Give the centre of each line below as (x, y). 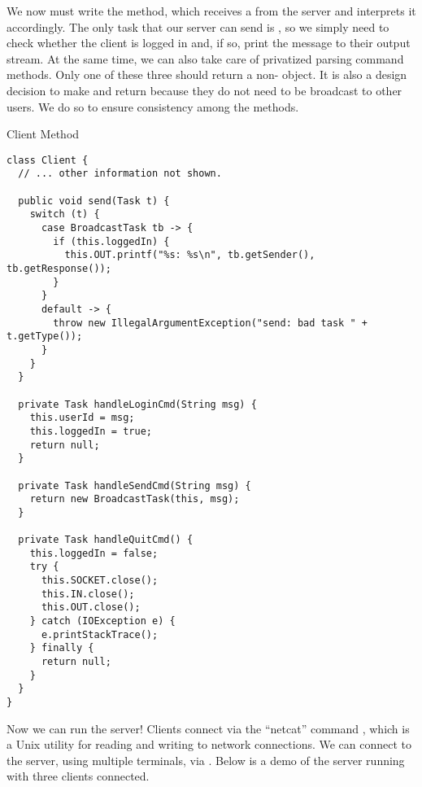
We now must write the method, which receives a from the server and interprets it (211, 11)
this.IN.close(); (88, 594)
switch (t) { (65, 214)
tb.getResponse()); (59, 269)
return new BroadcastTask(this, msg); (135, 499)
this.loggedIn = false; (94, 553)
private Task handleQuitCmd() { (106, 540)
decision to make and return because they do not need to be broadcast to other (204, 90)
